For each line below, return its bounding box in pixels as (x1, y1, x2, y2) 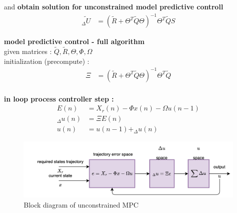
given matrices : (4, 46, 52, 56)
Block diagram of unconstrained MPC (24, 200, 139, 210)
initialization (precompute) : (4, 55, 89, 66)
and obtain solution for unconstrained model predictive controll (4, 1, 223, 11)
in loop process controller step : (4, 93, 114, 104)
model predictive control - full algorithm (4, 36, 145, 47)
